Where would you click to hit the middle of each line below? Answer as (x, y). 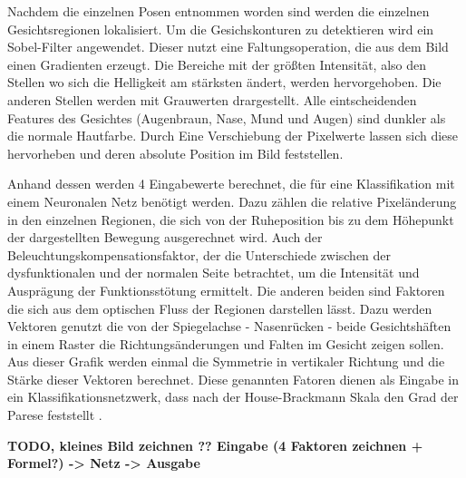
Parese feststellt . (55, 415)
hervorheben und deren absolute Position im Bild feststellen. (175, 153)
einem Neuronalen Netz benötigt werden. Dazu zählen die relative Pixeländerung (232, 201)
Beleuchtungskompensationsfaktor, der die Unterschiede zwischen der (199, 254)
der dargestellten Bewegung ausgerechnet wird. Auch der (165, 237)
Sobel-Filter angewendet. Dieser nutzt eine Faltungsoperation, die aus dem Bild (228, 47)
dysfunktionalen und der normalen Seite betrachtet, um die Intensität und (214, 273)
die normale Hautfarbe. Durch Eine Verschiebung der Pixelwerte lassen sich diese (233, 136)
